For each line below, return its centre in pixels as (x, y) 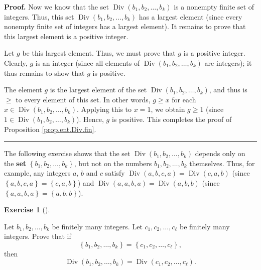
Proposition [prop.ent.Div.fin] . (50, 129)
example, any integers (37, 173)
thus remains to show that (44, 73)
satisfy (115, 173)
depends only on (220, 153)
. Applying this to (104, 109)
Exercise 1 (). (27, 210)
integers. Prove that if (38, 236)
